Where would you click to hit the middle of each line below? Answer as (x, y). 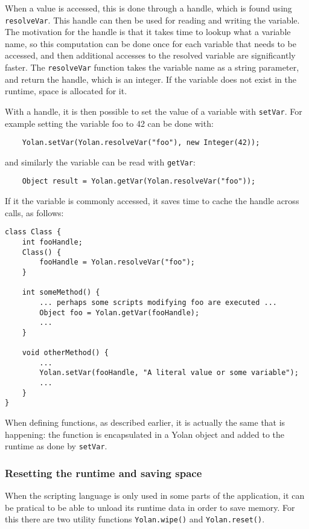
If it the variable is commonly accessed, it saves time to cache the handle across (152, 201)
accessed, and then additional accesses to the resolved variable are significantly (150, 55)
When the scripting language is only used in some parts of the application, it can (155, 495)
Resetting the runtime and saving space (104, 473)
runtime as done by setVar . (56, 446)
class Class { (33, 232)
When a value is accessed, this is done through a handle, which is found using (148, 8)
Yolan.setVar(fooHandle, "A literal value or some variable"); (169, 373)
